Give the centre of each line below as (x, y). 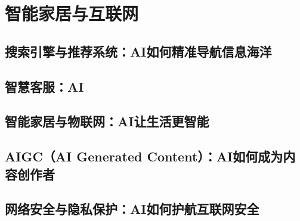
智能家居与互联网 (72, 13)
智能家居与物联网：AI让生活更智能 (107, 121)
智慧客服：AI (44, 86)
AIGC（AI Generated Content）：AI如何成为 (144, 156)
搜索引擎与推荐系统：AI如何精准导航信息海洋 (138, 51)
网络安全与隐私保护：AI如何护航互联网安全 (132, 209)
